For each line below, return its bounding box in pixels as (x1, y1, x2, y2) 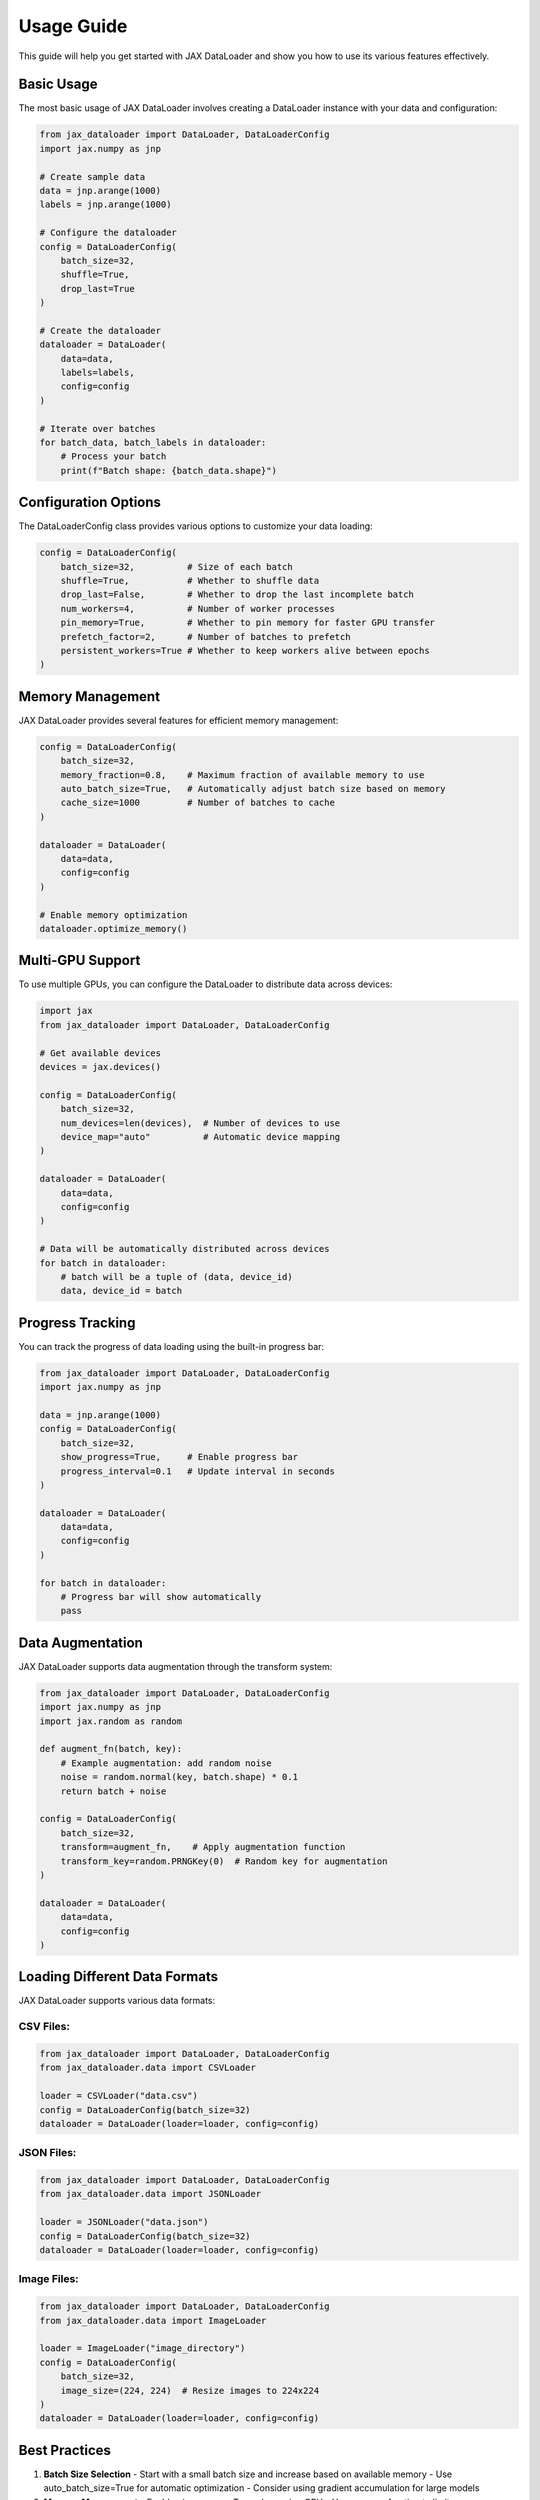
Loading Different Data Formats (18, 1968, 219, 1985)
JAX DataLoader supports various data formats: (18, 1995, 216, 2007)
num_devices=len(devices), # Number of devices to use (60, 1117, 341, 1129)
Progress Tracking (18, 1314, 136, 1331)
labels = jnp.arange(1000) (39, 199, 172, 210)
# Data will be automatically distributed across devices (39, 1243, 330, 1255)
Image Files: (18, 2272, 79, 2286)
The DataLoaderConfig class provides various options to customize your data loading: (18, 520, 374, 532)
